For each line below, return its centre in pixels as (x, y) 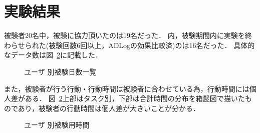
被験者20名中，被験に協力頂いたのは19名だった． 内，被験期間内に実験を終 (128, 35)
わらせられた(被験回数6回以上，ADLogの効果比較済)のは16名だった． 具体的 (129, 45)
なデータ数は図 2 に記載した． (53, 55)
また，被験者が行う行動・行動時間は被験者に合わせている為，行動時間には (127, 88)
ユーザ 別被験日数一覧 (60, 71)
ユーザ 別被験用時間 (57, 125)
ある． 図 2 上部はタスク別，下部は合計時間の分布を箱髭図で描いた (135, 98)
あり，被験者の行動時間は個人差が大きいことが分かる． (109, 108)
